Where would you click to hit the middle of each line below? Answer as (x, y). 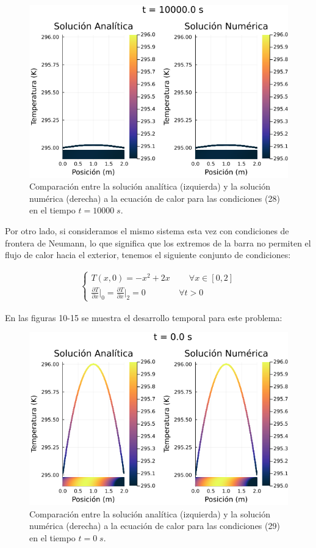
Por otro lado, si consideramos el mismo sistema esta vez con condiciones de (147, 231)
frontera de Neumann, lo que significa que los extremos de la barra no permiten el (158, 243)
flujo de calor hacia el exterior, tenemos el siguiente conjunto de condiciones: (148, 255)
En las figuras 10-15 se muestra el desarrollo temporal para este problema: (144, 317)
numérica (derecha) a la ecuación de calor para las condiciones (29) (155, 526)
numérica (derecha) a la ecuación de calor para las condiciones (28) (155, 198)
